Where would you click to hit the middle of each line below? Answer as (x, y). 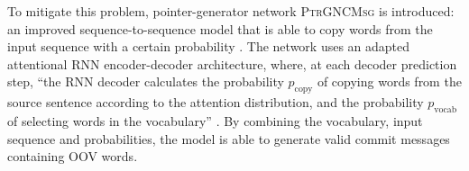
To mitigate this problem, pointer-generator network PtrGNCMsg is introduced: (231, 11)
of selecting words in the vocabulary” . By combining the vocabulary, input (215, 120)
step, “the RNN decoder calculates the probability (146, 81)
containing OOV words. (73, 156)
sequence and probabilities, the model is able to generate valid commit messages (229, 138)
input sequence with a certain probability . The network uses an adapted (209, 46)
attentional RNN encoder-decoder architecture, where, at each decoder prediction (232, 63)
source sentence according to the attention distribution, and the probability (216, 102)
